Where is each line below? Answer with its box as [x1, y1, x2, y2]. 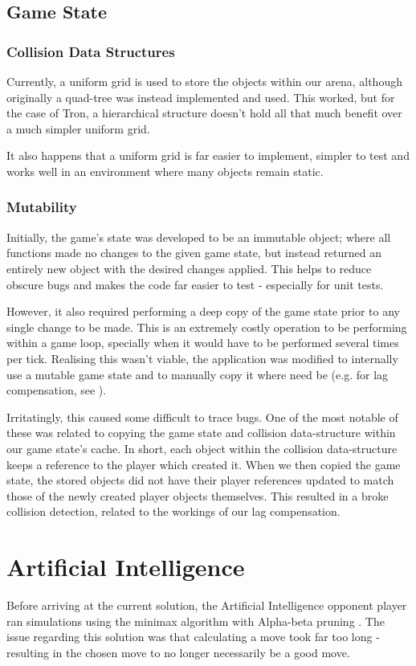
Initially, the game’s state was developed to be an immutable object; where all [6, 228, 391, 245]
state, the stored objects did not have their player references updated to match [6, 472, 394, 488]
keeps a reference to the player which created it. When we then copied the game [6, 456, 401, 472]
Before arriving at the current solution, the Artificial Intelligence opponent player [6, 597, 407, 613]
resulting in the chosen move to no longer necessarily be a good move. [6, 644, 350, 660]
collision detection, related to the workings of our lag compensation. [6, 503, 341, 520]
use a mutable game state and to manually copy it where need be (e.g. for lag [6, 366, 389, 382]
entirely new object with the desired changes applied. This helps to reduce [6, 259, 372, 276]
